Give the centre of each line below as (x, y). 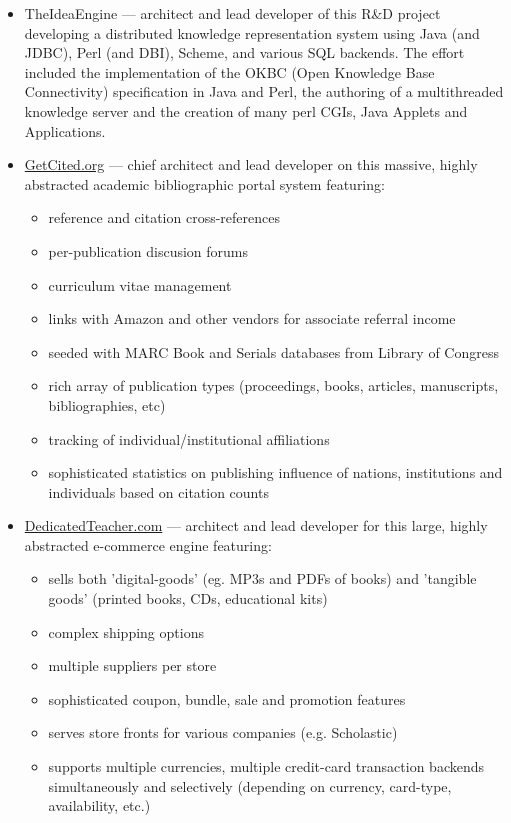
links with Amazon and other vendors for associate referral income (252, 318)
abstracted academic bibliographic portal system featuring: (204, 183)
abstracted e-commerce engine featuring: (148, 544)
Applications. (65, 130)
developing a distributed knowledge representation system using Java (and (252, 32)
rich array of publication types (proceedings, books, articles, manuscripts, (273, 385)
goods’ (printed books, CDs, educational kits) (188, 598)
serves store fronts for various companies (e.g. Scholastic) (223, 732)
